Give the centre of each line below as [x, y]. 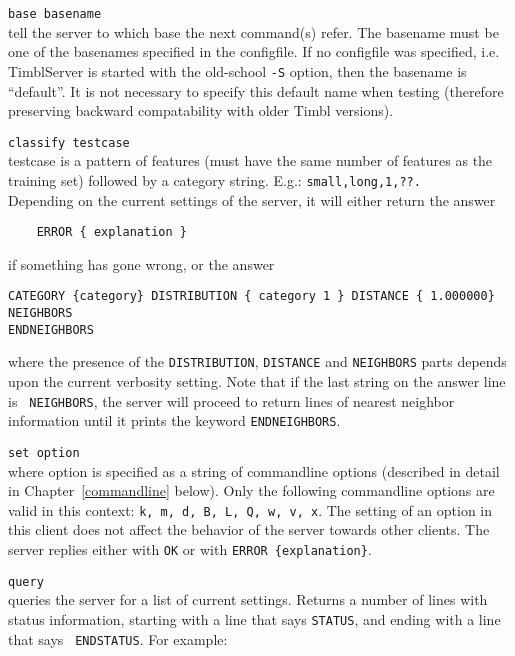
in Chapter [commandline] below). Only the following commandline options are [251, 490]
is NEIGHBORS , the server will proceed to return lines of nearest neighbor [231, 400]
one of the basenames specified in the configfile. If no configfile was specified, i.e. [254, 51]
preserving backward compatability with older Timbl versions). [201, 110]
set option [44, 452]
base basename [55, 14]
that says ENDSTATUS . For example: [118, 638]
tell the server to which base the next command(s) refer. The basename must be [253, 31]
